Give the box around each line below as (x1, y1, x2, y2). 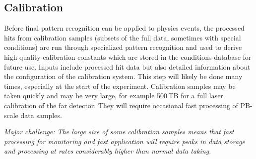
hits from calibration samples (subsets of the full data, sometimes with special (4, 32, 241, 42)
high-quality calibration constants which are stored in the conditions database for (4, 51, 252, 62)
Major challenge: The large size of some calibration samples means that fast (4, 126, 234, 137)
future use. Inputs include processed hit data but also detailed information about (4, 61, 251, 72)
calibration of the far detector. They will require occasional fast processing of (4, 100, 238, 110)
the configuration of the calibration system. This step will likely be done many (4, 71, 243, 81)
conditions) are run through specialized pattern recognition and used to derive (4, 42, 242, 52)
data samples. (20, 110, 62, 120)
